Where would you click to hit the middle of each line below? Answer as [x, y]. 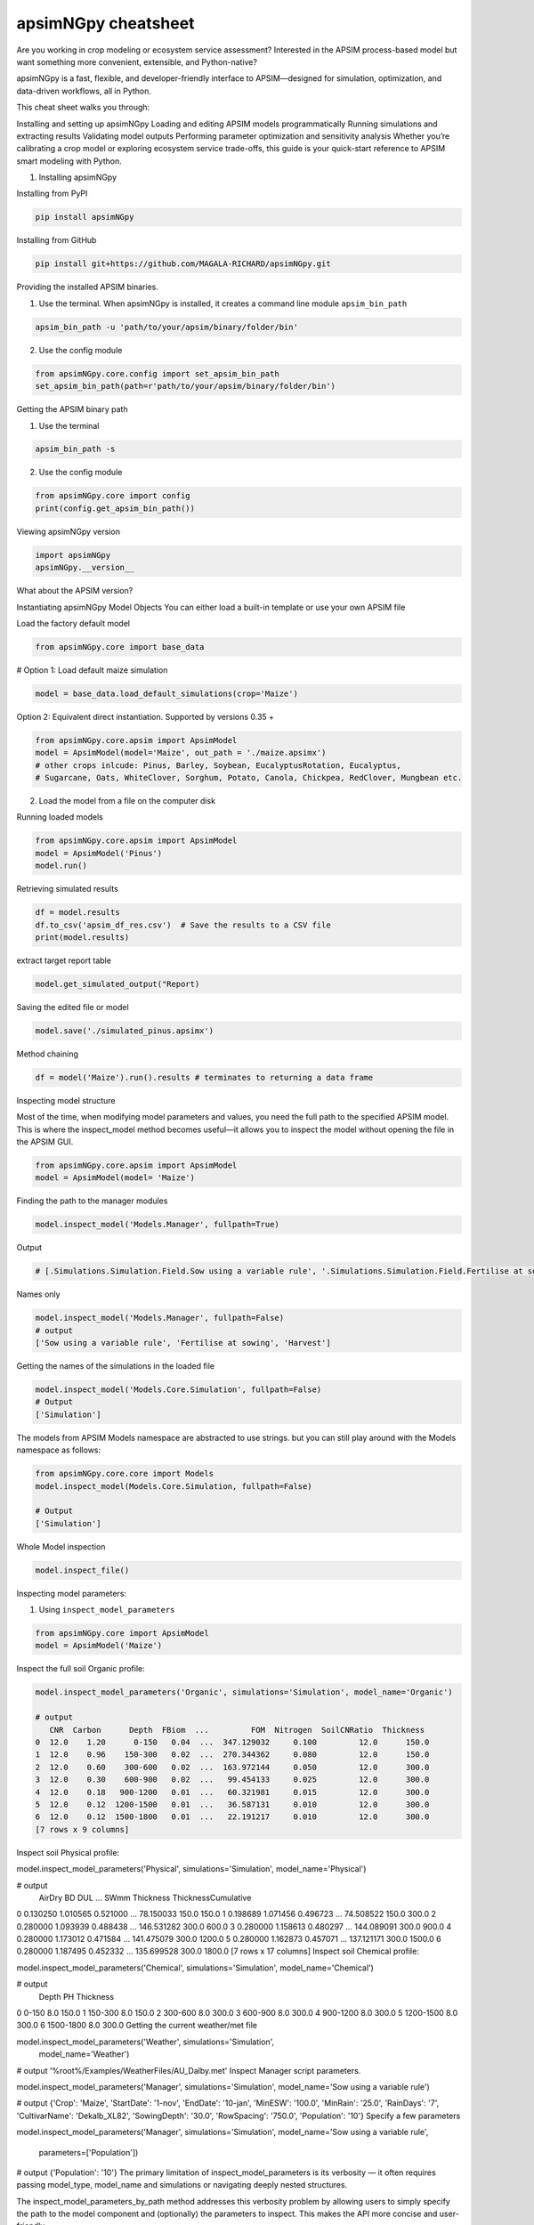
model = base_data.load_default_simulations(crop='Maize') [166, 693]
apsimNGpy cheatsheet [105, 23]
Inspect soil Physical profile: [68, 1852]
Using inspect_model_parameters [107, 1610]
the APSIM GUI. [45, 1142]
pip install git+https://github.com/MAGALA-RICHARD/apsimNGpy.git [183, 264]
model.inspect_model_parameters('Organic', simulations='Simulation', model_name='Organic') [244, 1692]
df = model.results [77, 913]
